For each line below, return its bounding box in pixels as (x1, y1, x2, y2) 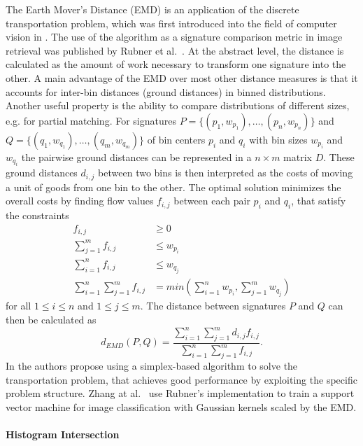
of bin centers (147, 132, 206, 146)
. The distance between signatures (140, 298, 286, 313)
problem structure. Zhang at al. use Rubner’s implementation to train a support (6, 386, 355, 400)
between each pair (173, 193, 250, 208)
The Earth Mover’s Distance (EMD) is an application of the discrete (6, 2, 299, 16)
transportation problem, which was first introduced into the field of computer (6, 15, 337, 30)
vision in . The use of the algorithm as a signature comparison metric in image (6, 29, 343, 44)
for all (6, 298, 31, 313)
